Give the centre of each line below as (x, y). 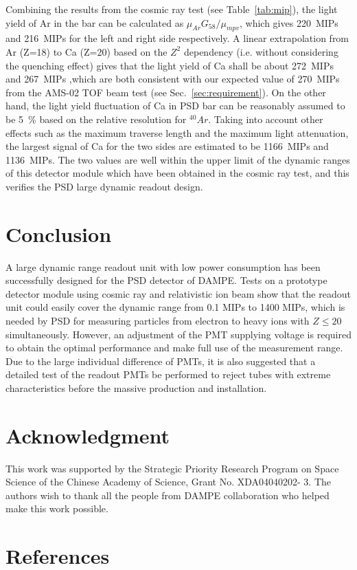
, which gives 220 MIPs (289, 22)
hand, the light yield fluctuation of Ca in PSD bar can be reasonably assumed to (175, 106)
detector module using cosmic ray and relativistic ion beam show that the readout (178, 293)
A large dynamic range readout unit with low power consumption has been (163, 266)
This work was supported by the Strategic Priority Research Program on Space (172, 468)
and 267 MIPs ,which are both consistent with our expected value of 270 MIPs (173, 79)
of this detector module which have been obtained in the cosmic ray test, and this (177, 173)
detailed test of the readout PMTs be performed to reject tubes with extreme (168, 374)
